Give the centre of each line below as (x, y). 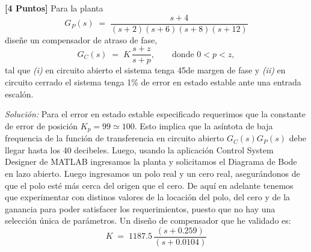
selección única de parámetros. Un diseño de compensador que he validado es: (148, 220)
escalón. (19, 94)
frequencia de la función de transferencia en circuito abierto (115, 138)
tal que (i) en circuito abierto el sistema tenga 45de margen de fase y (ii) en (145, 70)
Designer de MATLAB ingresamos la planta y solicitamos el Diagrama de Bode (151, 161)
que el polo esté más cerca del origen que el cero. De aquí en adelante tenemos (149, 185)
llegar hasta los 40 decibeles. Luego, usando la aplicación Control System (139, 149)
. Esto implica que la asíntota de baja (204, 125)
